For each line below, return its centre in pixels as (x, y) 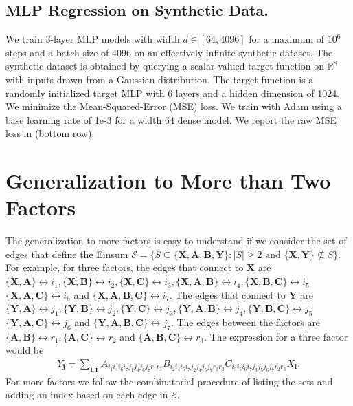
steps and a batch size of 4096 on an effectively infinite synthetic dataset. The (169, 52)
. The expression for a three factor (276, 336)
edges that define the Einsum (67, 254)
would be (25, 350)
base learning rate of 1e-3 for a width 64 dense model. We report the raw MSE (171, 119)
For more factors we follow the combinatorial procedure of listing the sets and (169, 381)
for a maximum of (287, 39)
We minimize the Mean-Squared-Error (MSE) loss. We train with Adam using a (174, 106)
